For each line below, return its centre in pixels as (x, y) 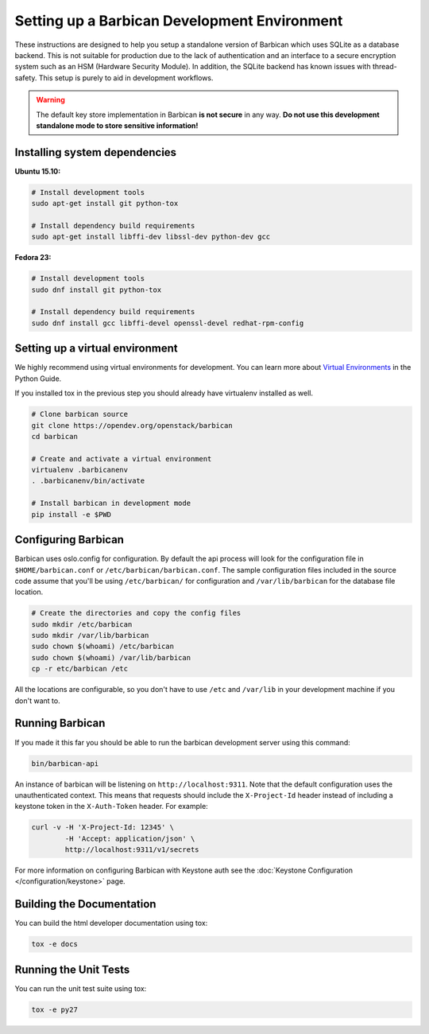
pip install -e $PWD (71, 514)
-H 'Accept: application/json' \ (130, 838)
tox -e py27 (55, 1009)
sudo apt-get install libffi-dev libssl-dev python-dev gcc (151, 237)
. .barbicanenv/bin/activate (88, 481)
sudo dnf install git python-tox (97, 290)
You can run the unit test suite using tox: (81, 988)
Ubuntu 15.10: (38, 171)
